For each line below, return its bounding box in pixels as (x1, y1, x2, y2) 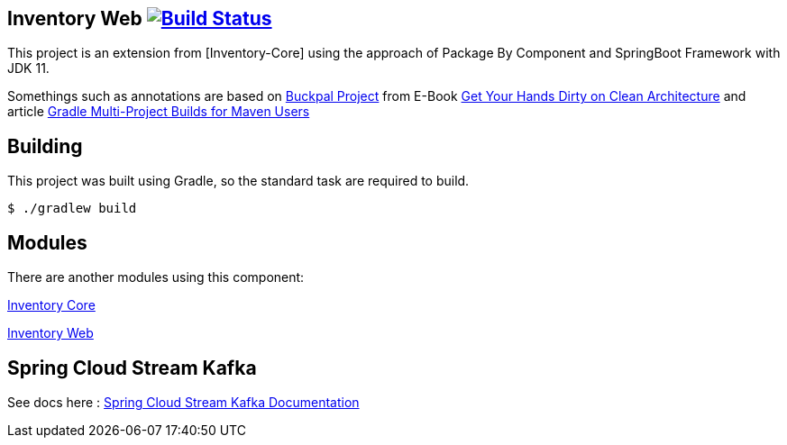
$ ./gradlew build (7, 201, 137, 216)
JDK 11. (7, 60, 50, 77)
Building (7, 134, 83, 158)
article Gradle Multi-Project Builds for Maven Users (7, 104, 310, 120)
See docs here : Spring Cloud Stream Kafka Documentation (7, 394, 360, 410)
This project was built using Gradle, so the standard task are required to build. (7, 173, 470, 189)
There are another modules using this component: (7, 269, 305, 286)
